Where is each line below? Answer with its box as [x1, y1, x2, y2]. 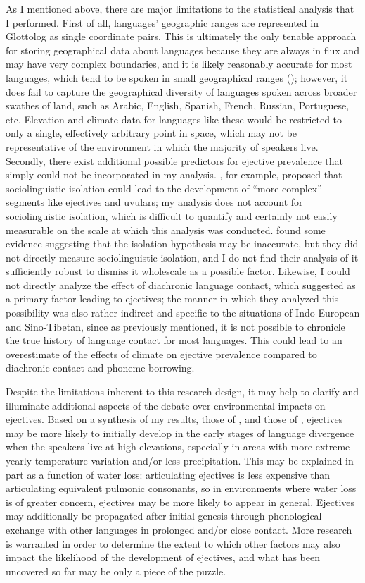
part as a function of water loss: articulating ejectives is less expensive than [6, 467, 331, 481]
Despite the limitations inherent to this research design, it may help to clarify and [6, 384, 359, 399]
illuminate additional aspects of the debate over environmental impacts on [6, 398, 326, 412]
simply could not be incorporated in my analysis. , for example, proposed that [6, 167, 342, 182]
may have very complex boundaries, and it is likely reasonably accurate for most [6, 56, 352, 71]
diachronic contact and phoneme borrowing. [6, 360, 195, 375]
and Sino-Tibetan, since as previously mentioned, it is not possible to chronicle [6, 319, 345, 333]
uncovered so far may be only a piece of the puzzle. [6, 563, 226, 578]
